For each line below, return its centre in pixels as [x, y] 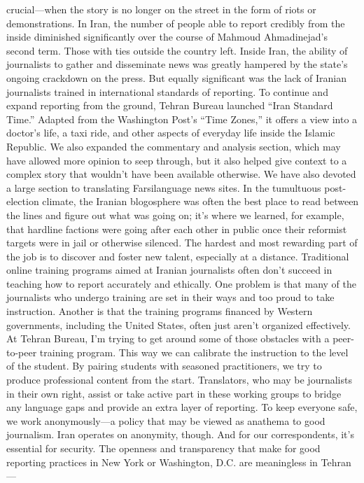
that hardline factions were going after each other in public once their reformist [177, 229]
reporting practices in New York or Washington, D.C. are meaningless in [162, 462]
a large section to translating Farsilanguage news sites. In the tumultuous [164, 187]
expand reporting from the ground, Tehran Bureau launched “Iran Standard [170, 105]
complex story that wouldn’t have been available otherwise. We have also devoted [181, 174]
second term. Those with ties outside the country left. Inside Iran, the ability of [177, 50]
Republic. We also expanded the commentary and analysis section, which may [174, 146]
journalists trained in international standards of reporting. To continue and [167, 91]
